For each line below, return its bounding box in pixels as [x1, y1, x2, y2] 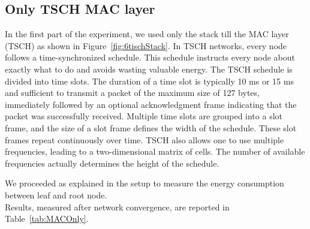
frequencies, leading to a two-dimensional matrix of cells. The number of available [5, 145, 305, 158]
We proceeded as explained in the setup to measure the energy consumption [5, 177, 284, 189]
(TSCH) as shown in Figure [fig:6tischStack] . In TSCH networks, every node [5, 39, 287, 52]
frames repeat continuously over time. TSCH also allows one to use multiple [5, 133, 284, 146]
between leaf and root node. [5, 188, 107, 201]
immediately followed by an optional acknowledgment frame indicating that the [5, 98, 297, 110]
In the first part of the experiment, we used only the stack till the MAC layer [5, 28, 289, 40]
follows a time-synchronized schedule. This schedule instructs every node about [5, 51, 296, 64]
